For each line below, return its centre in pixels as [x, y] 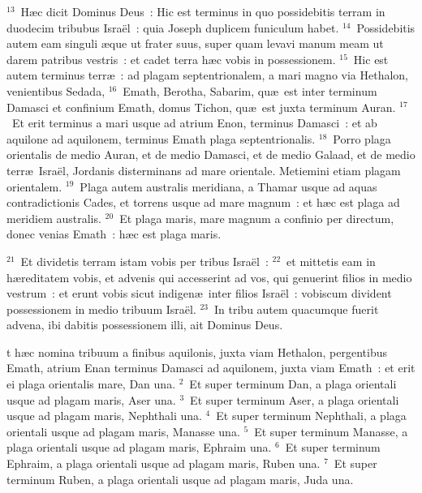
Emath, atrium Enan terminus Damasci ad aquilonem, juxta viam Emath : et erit [211, 368]
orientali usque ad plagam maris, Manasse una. [123, 431]
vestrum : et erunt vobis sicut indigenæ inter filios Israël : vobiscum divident [199, 293]
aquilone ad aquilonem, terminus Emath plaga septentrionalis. [161, 138]
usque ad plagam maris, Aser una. [91, 399]
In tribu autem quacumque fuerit [297, 309]
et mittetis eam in [331, 261]
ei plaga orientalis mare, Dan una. [91, 384]
